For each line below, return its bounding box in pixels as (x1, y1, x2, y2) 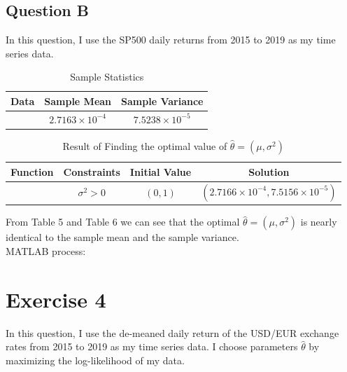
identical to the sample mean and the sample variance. (6, 230, 239, 244)
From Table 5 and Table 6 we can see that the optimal (6, 214, 240, 229)
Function (10, 164, 54, 179)
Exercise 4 (6, 284, 106, 313)
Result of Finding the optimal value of (62, 138, 227, 153)
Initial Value (129, 164, 192, 179)
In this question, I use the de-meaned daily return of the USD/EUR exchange (6, 325, 339, 340)
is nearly (300, 214, 337, 229)
